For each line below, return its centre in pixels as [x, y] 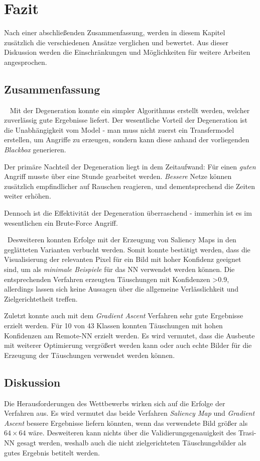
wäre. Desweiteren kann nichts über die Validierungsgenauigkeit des [132, 433]
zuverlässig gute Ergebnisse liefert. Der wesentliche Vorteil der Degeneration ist [126, 120]
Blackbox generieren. [35, 150]
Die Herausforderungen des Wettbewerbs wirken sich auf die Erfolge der [115, 403]
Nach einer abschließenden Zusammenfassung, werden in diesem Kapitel [115, 32]
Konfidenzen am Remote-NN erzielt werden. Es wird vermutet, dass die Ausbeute [129, 335]
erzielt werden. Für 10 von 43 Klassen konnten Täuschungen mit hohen [113, 325]
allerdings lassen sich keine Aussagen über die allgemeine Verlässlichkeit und [121, 289]
